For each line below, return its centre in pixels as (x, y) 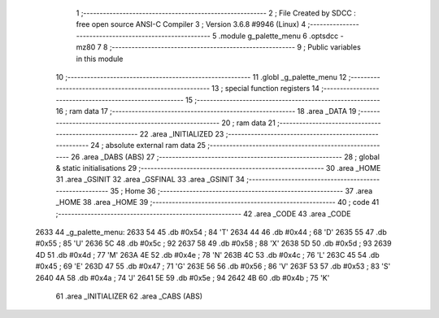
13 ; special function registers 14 (266, 89)
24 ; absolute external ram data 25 (148, 146)
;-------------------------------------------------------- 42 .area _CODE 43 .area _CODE (203, 213)
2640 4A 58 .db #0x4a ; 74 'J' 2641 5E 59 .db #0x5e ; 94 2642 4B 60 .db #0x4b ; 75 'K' (183, 277)
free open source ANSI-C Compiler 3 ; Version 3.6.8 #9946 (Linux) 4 (191, 24)
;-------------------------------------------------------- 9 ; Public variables (235, 47)
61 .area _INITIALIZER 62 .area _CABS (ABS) (129, 296)
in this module (100, 59)
